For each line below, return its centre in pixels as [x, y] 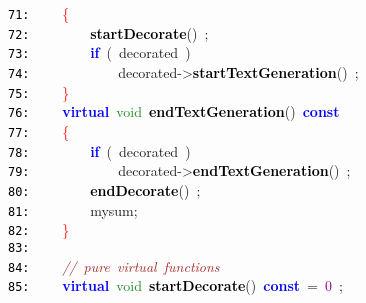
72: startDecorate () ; [108, 32]
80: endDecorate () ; [104, 189]
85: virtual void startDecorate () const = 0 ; [175, 285]
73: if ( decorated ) [99, 52]
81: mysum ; [73, 209]
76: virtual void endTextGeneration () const [174, 111]
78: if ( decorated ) [99, 150]
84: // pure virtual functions [114, 265]
